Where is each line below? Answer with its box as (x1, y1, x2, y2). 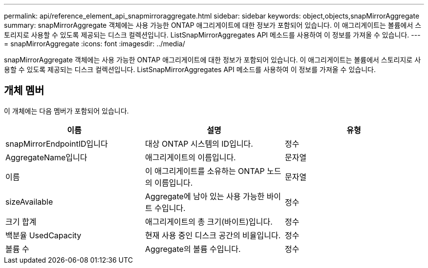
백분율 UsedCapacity (5, 230, 82, 240)
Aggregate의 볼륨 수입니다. (145, 244, 241, 254)
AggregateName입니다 (5, 152, 87, 162)
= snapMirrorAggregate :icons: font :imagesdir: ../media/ (4, 39, 185, 48)
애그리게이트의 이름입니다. (145, 152, 236, 162)
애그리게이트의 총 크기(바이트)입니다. (145, 216, 273, 227)
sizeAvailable (5, 196, 53, 207)
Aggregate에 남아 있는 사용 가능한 (145, 191, 265, 201)
